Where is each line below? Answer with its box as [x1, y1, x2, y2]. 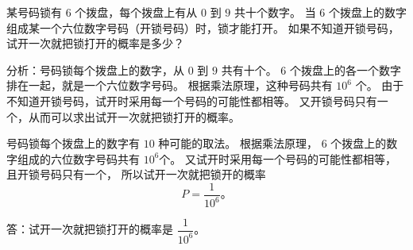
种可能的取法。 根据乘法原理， [158, 135, 318, 152]
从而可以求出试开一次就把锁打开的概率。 [28, 108, 240, 125]
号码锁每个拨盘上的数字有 [6, 135, 140, 152]
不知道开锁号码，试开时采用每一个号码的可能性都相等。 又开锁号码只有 [6, 92, 377, 109]
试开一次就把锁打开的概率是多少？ [6, 35, 184, 52]
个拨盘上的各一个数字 [289, 61, 401, 78]
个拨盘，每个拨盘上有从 [75, 4, 198, 20]
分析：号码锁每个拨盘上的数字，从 [6, 61, 184, 78]
